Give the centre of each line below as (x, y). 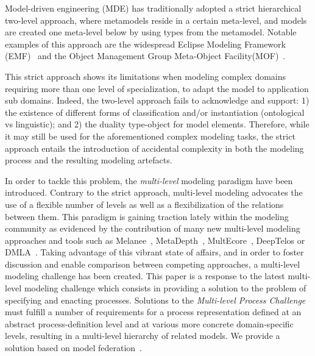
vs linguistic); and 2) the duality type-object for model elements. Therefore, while (157, 124)
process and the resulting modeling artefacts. (89, 160)
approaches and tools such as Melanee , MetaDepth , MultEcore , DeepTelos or (155, 240)
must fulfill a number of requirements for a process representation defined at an (153, 312)
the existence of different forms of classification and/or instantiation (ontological (155, 112)
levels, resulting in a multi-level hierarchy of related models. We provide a (143, 336)
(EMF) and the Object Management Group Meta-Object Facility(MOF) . (145, 56)
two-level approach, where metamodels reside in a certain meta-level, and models (156, 20)
